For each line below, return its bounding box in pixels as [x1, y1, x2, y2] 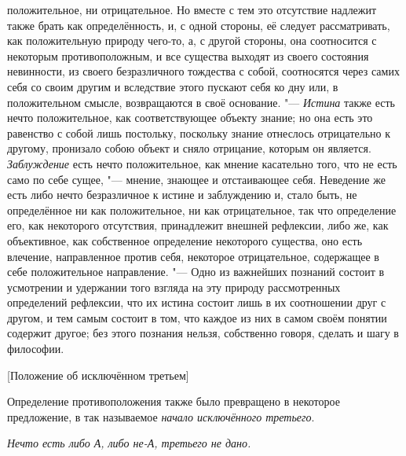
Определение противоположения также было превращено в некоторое [7, 393, 340, 410]
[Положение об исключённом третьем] [7, 366, 189, 383]
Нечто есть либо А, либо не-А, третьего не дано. [7, 435, 251, 451]
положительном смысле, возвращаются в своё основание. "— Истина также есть [7, 94, 395, 110]
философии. [7, 340, 64, 357]
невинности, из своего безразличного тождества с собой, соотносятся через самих [7, 63, 400, 79]
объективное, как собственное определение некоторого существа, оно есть [7, 232, 363, 248]
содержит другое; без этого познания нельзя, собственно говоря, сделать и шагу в [7, 325, 399, 341]
